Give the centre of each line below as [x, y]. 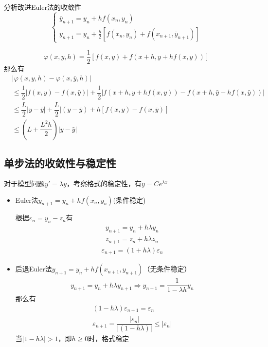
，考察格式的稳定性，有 [104, 183]
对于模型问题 [24, 183]
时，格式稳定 [109, 338]
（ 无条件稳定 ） [167, 269]
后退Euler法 [34, 269]
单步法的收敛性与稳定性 [60, 163]
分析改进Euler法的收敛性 [43, 7]
